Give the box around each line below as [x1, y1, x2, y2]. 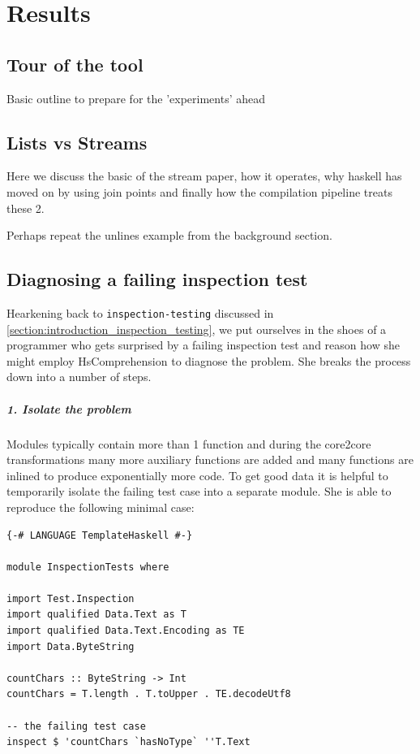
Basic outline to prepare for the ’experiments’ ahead [6, 89, 266, 106]
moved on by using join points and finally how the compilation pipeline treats [6, 183, 392, 200]
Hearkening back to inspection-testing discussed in [6, 304, 274, 321]
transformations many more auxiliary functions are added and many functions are [6, 451, 414, 468]
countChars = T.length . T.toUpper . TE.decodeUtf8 [6, 688, 291, 700]
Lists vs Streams [6, 129, 148, 154]
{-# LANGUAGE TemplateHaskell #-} [6, 529, 193, 541]
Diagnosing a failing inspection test [6, 266, 308, 292]
